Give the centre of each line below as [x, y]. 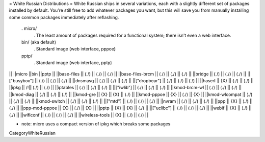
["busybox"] [21, 80]
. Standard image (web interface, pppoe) [75, 49]
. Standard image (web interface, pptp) [73, 63]
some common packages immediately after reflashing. [64, 17]
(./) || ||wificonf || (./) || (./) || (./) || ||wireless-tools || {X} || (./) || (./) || [79, 115]
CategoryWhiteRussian [32, 133]
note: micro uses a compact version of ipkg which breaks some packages [96, 124]
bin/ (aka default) [39, 42]
